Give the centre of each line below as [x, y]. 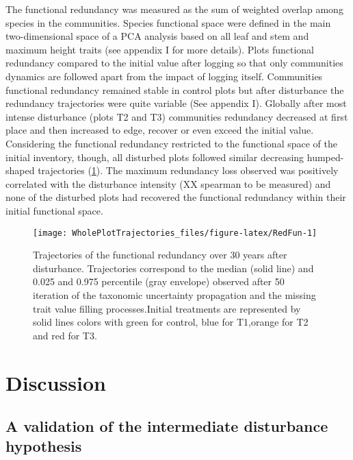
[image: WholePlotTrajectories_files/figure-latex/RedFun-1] [175, 233]
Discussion [56, 382]
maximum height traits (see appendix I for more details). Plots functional [160, 49]
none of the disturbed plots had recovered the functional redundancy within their [176, 197]
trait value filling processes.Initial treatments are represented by [167, 308]
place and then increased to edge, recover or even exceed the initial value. [160, 130]
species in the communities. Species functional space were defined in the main [168, 22]
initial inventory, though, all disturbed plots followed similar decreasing [155, 157]
